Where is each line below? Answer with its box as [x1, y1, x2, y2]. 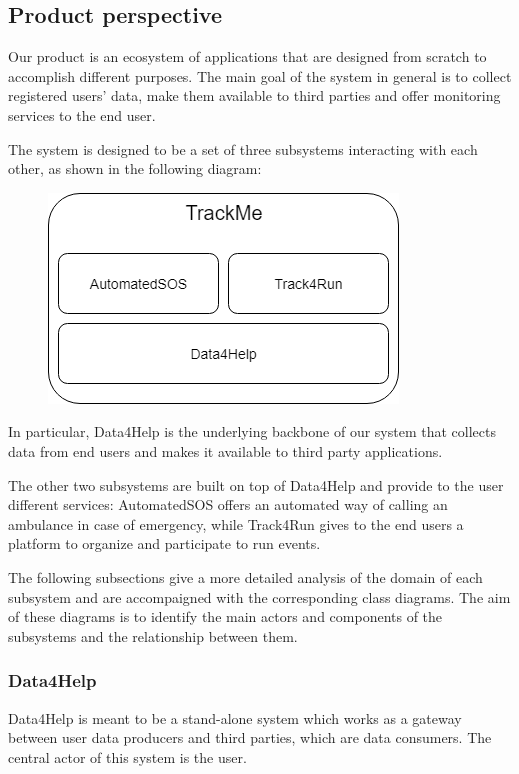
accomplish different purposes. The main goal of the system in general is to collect [8, 65, 512, 86]
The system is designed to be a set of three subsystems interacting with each [8, 138, 478, 159]
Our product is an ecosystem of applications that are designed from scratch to [8, 46, 487, 67]
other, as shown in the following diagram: [8, 158, 262, 179]
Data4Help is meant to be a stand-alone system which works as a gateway [8, 707, 462, 728]
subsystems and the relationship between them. [8, 625, 298, 646]
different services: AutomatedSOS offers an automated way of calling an [8, 494, 448, 515]
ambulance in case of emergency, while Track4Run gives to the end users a [8, 513, 464, 534]
